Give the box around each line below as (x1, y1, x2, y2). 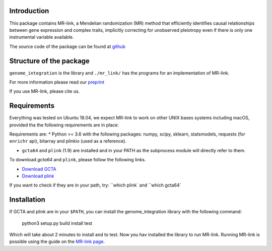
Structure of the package (9, 56, 90, 65)
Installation (9, 196, 45, 204)
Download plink (22, 173, 54, 179)
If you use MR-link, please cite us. (9, 88, 80, 94)
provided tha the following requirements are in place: (9, 121, 119, 128)
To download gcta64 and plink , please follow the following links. (9, 157, 146, 163)
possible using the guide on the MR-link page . (9, 238, 105, 244)
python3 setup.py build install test (22, 220, 93, 226)
